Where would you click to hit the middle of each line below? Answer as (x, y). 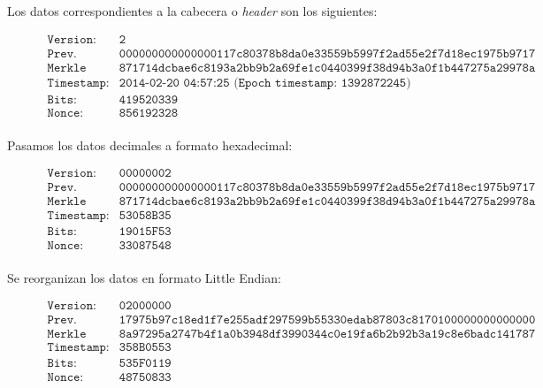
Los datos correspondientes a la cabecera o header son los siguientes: (192, 11)
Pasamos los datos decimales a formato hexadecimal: (150, 145)
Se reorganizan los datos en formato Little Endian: (144, 277)
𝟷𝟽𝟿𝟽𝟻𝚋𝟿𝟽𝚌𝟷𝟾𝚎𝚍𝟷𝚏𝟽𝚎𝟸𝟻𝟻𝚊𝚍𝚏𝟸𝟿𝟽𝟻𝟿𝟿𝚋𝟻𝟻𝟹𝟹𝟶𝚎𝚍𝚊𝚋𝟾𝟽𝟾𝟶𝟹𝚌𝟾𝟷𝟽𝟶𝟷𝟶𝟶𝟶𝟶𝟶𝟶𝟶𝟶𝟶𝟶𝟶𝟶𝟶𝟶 (327, 320)
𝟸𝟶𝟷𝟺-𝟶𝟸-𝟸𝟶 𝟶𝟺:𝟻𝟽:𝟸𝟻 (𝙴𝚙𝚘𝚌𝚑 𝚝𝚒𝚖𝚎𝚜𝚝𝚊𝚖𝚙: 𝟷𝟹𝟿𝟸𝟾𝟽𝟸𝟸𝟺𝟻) (265, 83)
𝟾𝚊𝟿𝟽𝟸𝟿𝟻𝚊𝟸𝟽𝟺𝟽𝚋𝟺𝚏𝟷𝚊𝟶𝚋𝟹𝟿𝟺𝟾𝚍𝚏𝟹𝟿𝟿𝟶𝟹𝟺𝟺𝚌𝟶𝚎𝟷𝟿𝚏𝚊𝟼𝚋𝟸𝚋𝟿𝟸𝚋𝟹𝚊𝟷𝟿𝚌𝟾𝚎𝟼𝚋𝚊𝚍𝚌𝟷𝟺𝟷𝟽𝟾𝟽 (327, 335)
